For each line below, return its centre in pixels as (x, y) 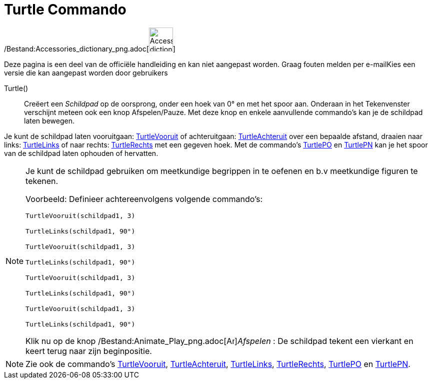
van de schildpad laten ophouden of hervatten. (81, 153)
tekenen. (42, 181)
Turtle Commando (65, 9)
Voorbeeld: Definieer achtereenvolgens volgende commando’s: (144, 199)
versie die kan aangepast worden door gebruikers (86, 72)
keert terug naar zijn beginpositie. (89, 351)
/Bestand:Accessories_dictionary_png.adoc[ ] (90, 48)
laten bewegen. (49, 120)
